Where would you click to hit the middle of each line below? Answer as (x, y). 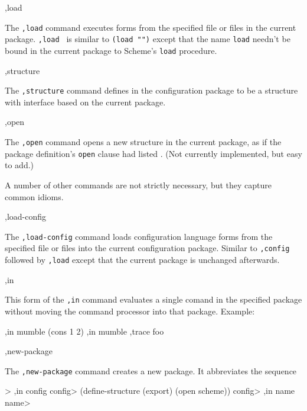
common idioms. (34, 196)
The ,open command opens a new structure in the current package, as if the (143, 142)
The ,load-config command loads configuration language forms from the (139, 236)
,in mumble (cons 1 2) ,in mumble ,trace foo (84, 331)
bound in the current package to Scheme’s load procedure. (111, 50)
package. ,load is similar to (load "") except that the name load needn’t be (148, 39)
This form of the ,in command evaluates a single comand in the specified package (153, 299)
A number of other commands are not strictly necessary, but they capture (138, 184)
